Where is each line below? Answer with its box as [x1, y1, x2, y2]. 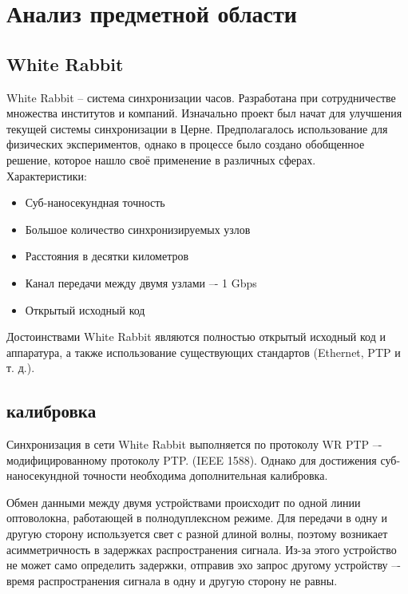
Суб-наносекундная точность [25, 194, 165, 211]
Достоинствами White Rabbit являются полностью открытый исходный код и [6, 328, 386, 345]
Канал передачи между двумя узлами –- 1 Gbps [25, 274, 257, 291]
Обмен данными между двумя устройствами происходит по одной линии [6, 493, 361, 510]
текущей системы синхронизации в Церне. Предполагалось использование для [6, 120, 388, 137]
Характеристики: [6, 167, 87, 184]
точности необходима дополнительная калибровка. [83, 467, 328, 484]
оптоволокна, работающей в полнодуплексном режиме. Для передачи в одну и [6, 509, 387, 526]
